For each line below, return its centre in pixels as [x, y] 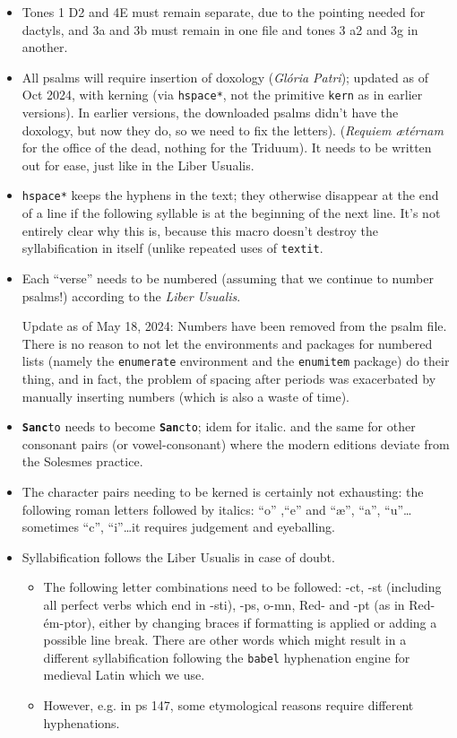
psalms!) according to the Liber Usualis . [131, 295]
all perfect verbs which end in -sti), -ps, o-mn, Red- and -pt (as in [224, 604]
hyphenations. [82, 722]
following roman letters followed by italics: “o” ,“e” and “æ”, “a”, [201, 509]
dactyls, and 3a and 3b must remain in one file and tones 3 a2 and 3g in [220, 29]
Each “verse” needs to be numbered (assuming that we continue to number [228, 278]
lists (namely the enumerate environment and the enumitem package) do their [236, 361]
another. [45, 47]
